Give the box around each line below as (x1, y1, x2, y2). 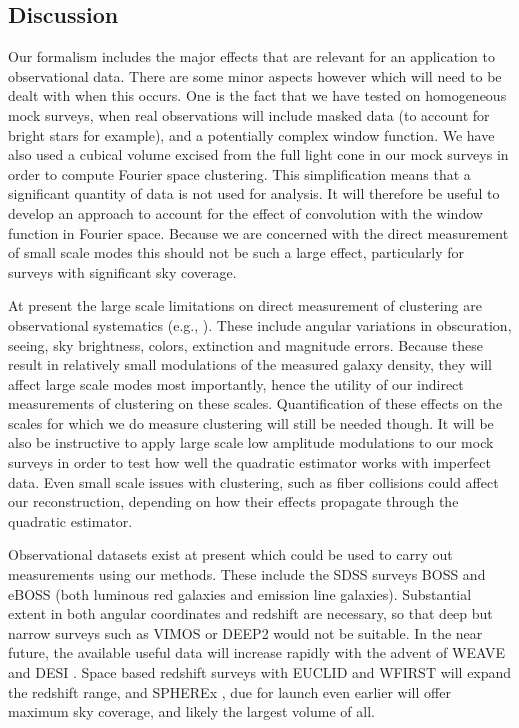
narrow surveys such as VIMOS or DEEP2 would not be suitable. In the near (8, 622, 483, 643)
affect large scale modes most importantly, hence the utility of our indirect (8, 373, 464, 394)
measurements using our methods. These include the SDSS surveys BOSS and (8, 564, 486, 585)
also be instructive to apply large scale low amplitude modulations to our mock (8, 432, 494, 453)
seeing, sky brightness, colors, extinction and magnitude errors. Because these (8, 334, 484, 355)
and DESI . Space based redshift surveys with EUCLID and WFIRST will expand (8, 662, 512, 683)
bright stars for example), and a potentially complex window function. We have (8, 124, 495, 145)
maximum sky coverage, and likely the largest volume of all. (8, 701, 375, 722)
